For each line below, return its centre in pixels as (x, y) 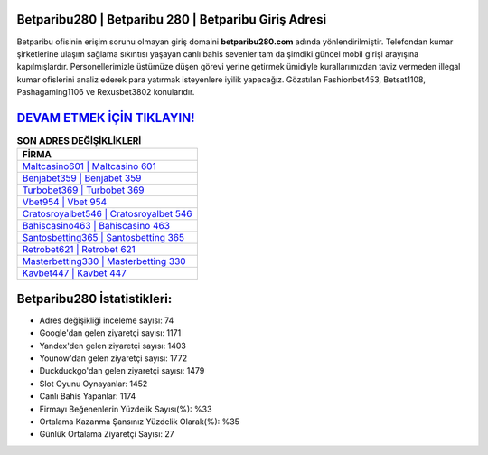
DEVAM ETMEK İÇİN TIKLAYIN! (106, 118)
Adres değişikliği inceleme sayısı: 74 (107, 320)
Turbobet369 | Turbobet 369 (83, 190)
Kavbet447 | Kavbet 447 (74, 273)
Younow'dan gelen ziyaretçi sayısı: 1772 (113, 358)
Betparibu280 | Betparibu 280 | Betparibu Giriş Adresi (172, 19)
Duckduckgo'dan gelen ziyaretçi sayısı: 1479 (122, 371)
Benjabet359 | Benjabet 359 (82, 178)
